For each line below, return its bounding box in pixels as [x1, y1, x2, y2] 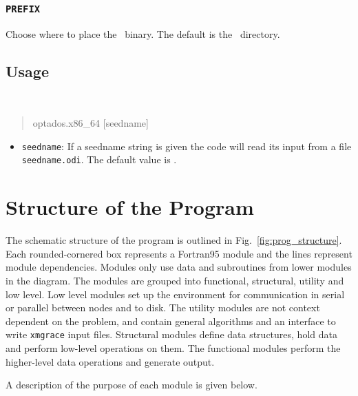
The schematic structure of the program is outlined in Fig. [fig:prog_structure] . [6, 233, 342, 247]
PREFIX [6, 3, 41, 14]
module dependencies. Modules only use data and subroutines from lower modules [6, 260, 352, 274]
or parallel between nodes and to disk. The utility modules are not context [6, 300, 320, 315]
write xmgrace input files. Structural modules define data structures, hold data [6, 327, 337, 342]
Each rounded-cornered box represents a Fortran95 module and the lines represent [6, 246, 352, 260]
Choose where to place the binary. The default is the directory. [6, 26, 280, 41]
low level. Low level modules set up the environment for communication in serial [6, 286, 345, 301]
